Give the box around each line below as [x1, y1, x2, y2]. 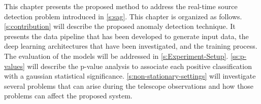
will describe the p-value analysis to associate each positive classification [27, 60, 252, 71]
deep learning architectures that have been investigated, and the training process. [4, 41, 257, 51]
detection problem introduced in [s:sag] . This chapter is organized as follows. [4, 11, 242, 21]
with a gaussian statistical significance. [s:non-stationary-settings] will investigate [4, 71, 256, 81]
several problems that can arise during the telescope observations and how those [4, 80, 254, 91]
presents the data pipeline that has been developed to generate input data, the [4, 30, 249, 41]
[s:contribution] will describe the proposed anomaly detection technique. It [4, 21, 236, 31]
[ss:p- [230, 50, 247, 61]
